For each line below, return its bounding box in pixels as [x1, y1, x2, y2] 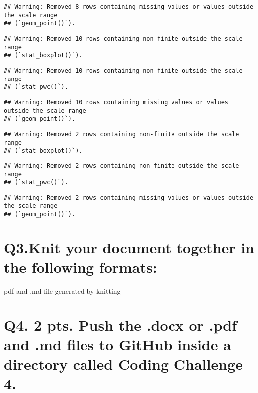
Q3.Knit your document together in [4, 237, 254, 257]
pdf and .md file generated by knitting [4, 286, 121, 296]
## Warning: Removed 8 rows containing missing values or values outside [4, 3, 254, 10]
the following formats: [4, 257, 157, 277]
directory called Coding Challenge [4, 354, 243, 374]
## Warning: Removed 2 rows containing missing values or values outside [4, 194, 254, 201]
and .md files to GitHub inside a [4, 334, 231, 355]
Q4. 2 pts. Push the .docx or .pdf [4, 314, 237, 335]
